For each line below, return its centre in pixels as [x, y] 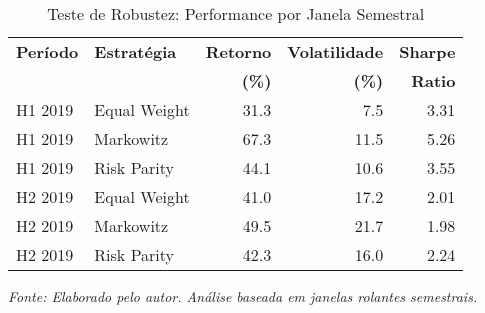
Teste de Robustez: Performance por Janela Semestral [236, 13]
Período [47, 51]
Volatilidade [335, 51]
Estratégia [135, 51]
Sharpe [427, 51]
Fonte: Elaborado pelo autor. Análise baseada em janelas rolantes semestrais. [243, 296]
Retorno [238, 51]
